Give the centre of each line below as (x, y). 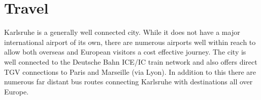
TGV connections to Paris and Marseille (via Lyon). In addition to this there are (130, 71)
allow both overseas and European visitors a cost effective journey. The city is (125, 52)
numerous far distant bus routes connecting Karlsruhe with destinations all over (128, 82)
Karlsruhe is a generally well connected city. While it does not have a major (122, 32)
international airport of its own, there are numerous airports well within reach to (130, 42)
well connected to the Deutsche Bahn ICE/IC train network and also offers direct (131, 61)
